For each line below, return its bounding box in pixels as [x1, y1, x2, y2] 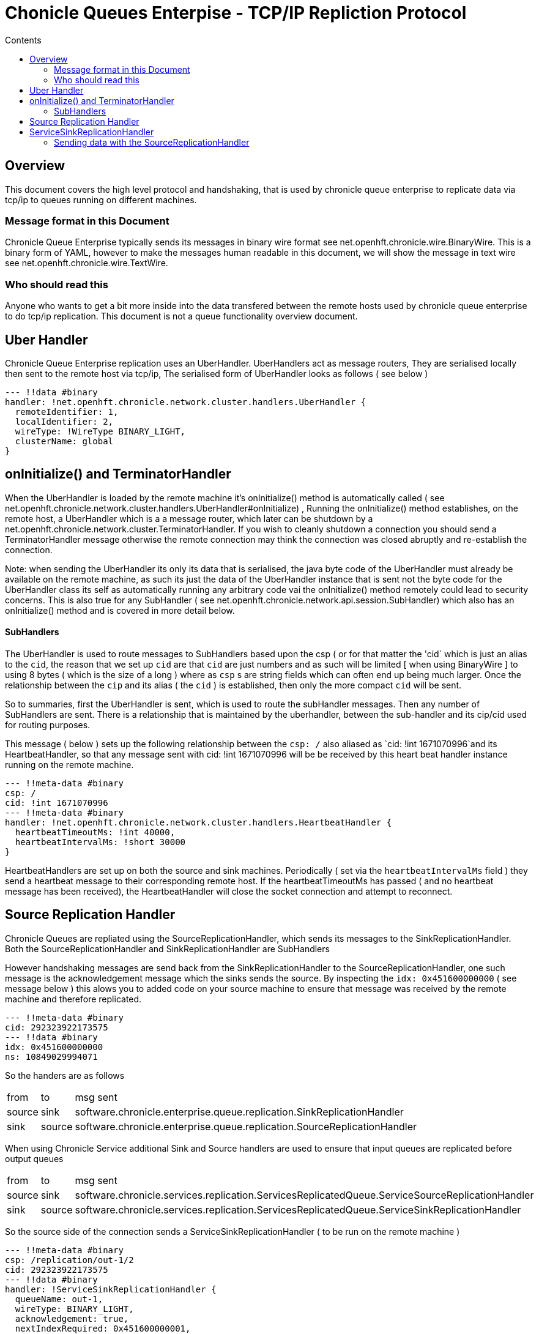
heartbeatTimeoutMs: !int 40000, [15, 827, 176, 837]
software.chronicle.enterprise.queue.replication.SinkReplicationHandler [75, 1105, 404, 1118]
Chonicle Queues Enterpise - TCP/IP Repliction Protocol [5, 2, 467, 23]
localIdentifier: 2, [15, 416, 114, 427]
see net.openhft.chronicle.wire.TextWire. [5, 258, 168, 269]
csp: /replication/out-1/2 [5, 1254, 134, 1265]
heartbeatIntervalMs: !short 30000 [15, 837, 186, 847]
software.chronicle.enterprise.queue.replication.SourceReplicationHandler [75, 1120, 417, 1133]
